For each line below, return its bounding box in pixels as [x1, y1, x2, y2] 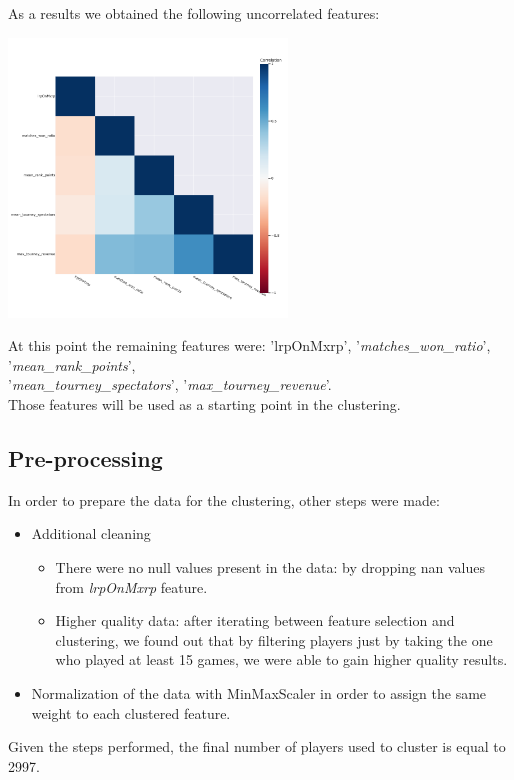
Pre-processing [8, 442, 163, 473]
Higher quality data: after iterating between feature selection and [55, 610, 455, 631]
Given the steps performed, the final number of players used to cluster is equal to [8, 736, 506, 757]
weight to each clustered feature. [31, 702, 231, 723]
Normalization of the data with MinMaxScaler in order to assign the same [31, 682, 487, 703]
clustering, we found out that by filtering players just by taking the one [55, 629, 493, 650]
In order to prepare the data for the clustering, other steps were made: [8, 489, 440, 510]
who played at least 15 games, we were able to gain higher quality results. [55, 649, 508, 670]
